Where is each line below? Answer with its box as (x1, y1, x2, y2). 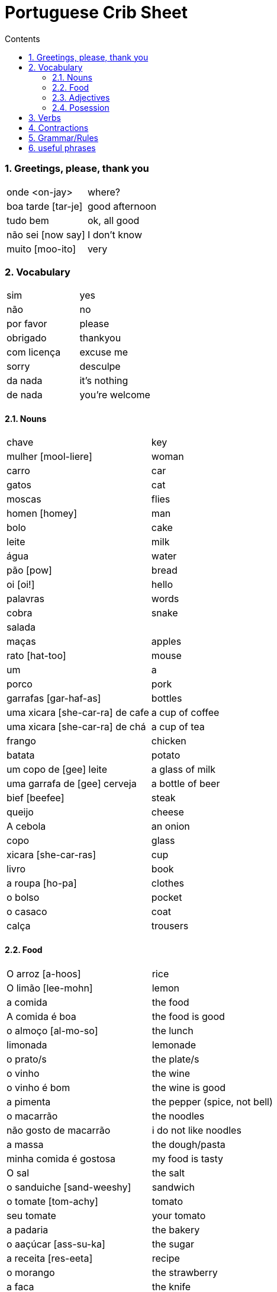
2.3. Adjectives (52, 92, 110, 103)
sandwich (152, 1181, 195, 1193)
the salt (152, 1166, 185, 1179)
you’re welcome (79, 389, 150, 401)
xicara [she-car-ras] (7, 849, 96, 861)
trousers (151, 920, 189, 932)
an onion (151, 820, 190, 833)
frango (7, 735, 36, 747)
